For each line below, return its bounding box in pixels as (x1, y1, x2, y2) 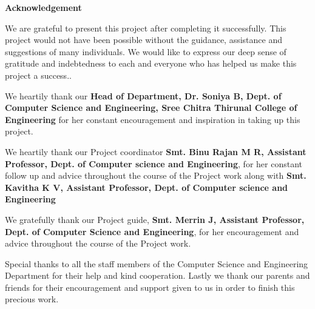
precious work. (5, 293, 59, 305)
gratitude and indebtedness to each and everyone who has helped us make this (5, 57, 297, 70)
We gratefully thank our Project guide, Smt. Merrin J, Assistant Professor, (5, 213, 305, 225)
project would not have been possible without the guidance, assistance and (5, 33, 282, 46)
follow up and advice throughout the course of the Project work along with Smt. (5, 169, 307, 182)
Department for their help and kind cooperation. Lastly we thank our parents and (5, 269, 310, 282)
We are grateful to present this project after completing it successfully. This (5, 21, 286, 34)
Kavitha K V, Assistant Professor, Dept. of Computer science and (5, 181, 288, 193)
